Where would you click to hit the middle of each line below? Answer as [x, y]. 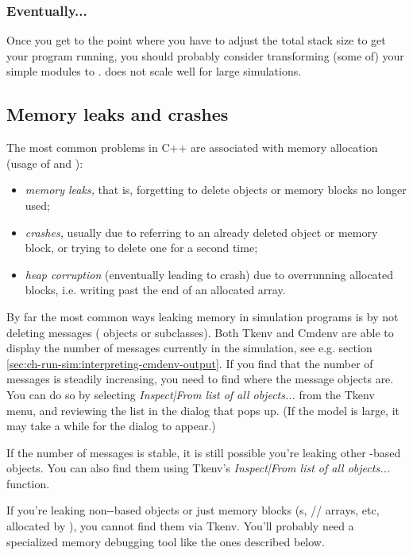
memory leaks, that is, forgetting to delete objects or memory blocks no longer [216, 190]
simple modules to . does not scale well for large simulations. [154, 71]
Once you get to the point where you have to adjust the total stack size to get [196, 40]
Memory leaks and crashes [118, 114]
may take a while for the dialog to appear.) [111, 426]
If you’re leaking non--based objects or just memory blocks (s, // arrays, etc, [193, 510]
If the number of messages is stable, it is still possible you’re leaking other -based [204, 452]
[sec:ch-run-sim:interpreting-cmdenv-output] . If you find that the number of [190, 363]
